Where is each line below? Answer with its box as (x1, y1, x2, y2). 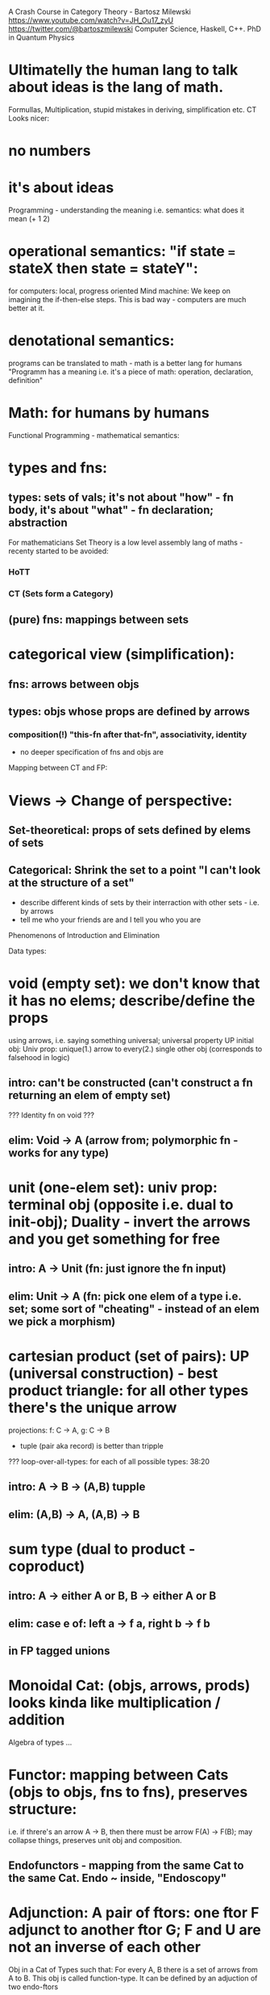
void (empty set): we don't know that (8, 974, 260, 992)
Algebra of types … (8, 1737, 73, 1747)
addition (8, 1711, 65, 1729)
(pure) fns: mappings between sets (8, 613, 189, 627)
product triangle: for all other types (8, 1382, 249, 1400)
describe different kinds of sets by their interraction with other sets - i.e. (19, 897, 260, 907)
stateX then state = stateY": (8, 259, 199, 278)
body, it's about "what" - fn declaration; (8, 503, 214, 517)
